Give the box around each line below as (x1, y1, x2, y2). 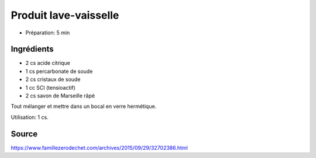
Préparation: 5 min (25, 29, 70, 36)
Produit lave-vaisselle (11, 9, 119, 22)
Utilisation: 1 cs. (11, 114, 49, 121)
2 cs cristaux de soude (25, 76, 81, 83)
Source (11, 129, 38, 139)
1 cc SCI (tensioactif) (25, 84, 75, 91)
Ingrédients (11, 44, 54, 54)
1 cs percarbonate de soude (25, 68, 93, 75)
